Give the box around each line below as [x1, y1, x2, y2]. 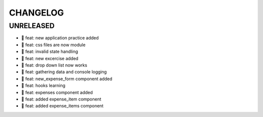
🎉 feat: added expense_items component [21, 103, 104, 109]
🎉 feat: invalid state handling [21, 49, 78, 54]
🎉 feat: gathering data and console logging [21, 69, 107, 75]
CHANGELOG [9, 7, 64, 18]
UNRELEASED [9, 21, 55, 30]
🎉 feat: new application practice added [21, 35, 99, 41]
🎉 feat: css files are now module [21, 42, 86, 48]
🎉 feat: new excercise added [21, 55, 79, 61]
